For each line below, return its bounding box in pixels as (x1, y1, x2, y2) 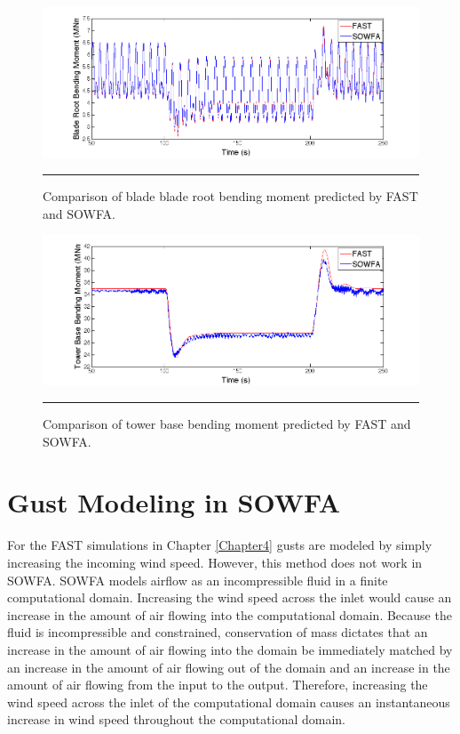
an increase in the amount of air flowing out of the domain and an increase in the (7, 657, 450, 676)
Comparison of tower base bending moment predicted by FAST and (43, 415, 411, 433)
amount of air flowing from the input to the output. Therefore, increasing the (7, 675, 428, 694)
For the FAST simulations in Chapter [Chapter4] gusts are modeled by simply (7, 536, 432, 554)
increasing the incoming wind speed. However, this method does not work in (7, 553, 423, 571)
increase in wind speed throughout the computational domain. (7, 710, 345, 729)
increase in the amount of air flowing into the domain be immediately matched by (7, 640, 453, 658)
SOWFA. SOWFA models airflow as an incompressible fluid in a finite (7, 570, 388, 589)
